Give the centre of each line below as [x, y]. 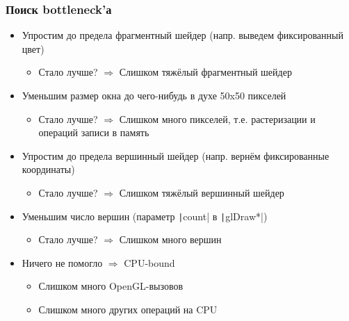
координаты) [48, 169]
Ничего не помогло [62, 262]
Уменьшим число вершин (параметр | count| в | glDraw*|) [145, 216]
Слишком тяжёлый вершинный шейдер [202, 192]
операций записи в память [94, 132]
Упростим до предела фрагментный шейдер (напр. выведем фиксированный [182, 35]
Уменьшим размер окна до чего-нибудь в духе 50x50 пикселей [154, 95]
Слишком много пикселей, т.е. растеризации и [217, 118]
